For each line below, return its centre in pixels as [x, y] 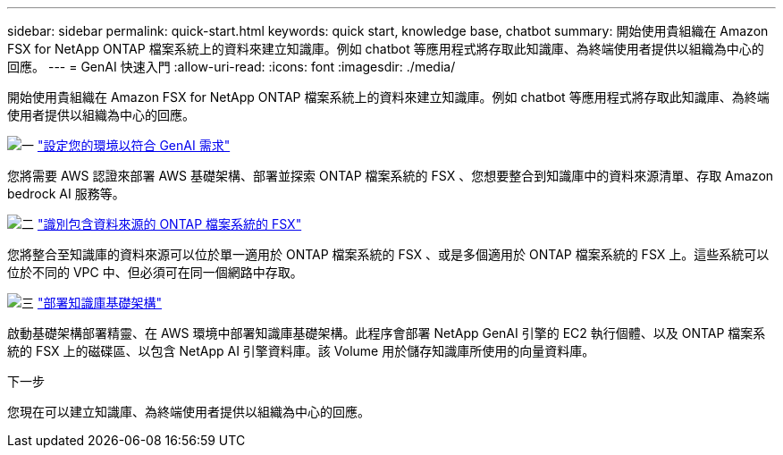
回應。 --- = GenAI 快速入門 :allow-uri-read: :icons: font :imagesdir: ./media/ [232, 67]
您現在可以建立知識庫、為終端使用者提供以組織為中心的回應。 [189, 412]
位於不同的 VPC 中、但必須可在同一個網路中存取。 [155, 272]
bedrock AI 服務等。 [66, 194]
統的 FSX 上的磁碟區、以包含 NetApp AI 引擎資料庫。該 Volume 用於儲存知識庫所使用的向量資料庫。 [301, 351]
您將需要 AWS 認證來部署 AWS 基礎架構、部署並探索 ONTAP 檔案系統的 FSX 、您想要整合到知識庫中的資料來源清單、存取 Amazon [391, 176]
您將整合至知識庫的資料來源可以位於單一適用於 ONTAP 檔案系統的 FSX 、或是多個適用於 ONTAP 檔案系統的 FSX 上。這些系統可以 [388, 254]
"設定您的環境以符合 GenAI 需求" [134, 145]
